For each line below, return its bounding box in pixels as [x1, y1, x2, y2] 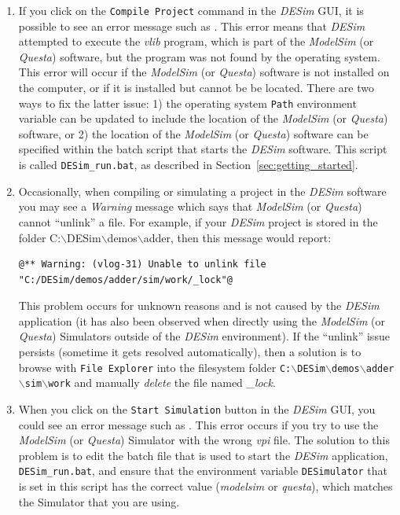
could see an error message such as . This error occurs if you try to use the [18, 416, 379, 432]
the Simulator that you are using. [18, 493, 180, 509]
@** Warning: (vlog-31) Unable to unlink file [18, 259, 266, 270]
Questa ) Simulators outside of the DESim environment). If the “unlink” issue [18, 328, 390, 344]
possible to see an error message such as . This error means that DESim [18, 17, 365, 34]
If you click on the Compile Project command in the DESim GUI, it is [18, 2, 364, 18]
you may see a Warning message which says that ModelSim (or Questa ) [18, 198, 362, 215]
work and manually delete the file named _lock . [48, 374, 276, 391]
